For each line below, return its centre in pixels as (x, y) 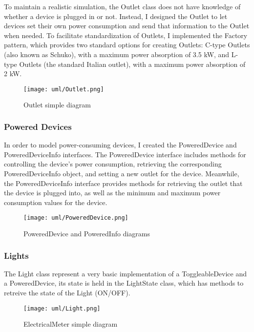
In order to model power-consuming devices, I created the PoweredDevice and (120, 145)
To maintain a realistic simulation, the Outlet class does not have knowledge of (122, 6)
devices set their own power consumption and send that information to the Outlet (127, 26)
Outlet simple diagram (57, 105)
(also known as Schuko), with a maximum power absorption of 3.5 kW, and (117, 54)
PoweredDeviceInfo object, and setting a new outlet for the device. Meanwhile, (122, 173)
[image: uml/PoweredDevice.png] (76, 218)
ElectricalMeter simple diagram (71, 324)
